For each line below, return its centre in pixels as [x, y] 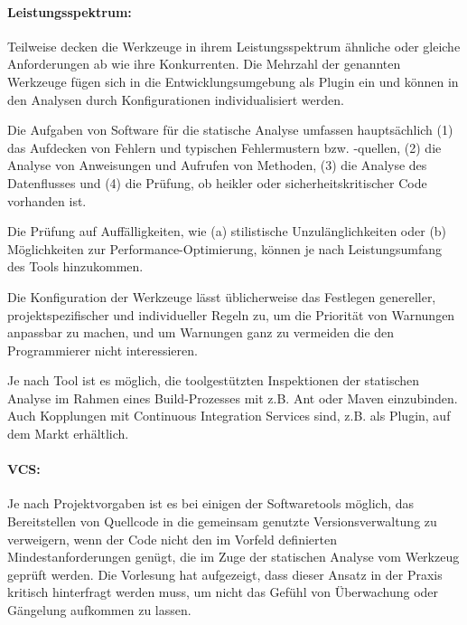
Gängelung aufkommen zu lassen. [99, 610]
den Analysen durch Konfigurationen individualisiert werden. [176, 99]
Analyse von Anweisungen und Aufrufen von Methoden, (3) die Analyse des [217, 165]
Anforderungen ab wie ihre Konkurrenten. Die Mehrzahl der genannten [204, 64]
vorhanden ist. [47, 200]
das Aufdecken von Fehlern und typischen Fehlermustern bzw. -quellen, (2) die [224, 147]
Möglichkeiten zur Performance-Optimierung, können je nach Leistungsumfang [225, 248]
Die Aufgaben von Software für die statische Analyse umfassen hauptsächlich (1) [230, 130]
